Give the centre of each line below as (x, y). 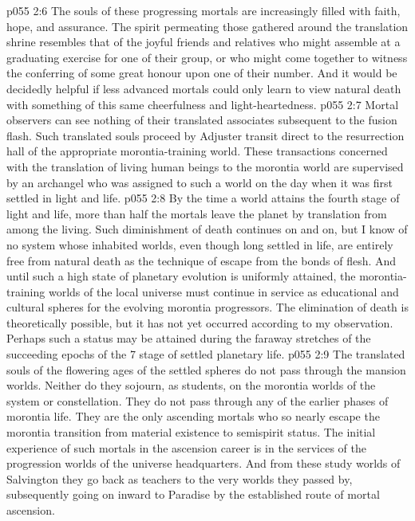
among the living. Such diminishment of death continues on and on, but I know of (207, 229)
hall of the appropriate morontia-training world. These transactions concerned (197, 151)
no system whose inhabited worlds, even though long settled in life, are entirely (200, 244)
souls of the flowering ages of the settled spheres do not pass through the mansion (206, 369)
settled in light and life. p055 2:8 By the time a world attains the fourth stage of (203, 198)
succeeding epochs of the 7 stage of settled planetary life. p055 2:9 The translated (206, 354)
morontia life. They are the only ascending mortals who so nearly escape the (193, 416)
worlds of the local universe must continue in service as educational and (223, 291)
